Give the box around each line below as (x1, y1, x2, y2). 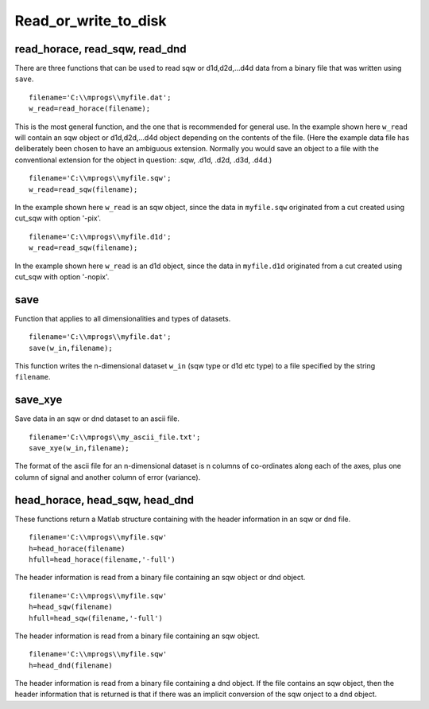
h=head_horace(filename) (29, 543, 126, 553)
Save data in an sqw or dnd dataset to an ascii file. (14, 414, 180, 423)
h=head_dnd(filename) (29, 660, 113, 670)
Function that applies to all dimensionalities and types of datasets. (14, 314, 231, 323)
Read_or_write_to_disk (14, 12, 167, 29)
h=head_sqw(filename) (29, 602, 113, 612)
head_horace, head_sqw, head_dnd (14, 493, 195, 507)
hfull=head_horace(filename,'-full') (29, 555, 176, 564)
